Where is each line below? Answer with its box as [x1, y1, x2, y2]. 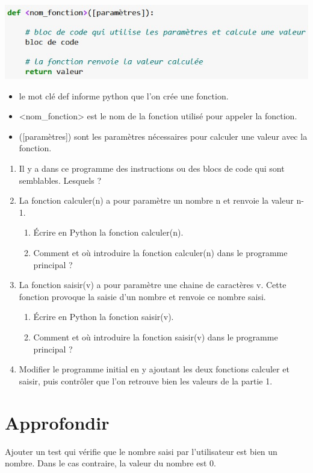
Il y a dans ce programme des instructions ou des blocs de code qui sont [19, 162, 285, 175]
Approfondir [5, 410, 110, 434]
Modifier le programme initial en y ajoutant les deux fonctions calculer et [19, 363, 290, 375]
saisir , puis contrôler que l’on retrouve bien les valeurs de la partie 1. [19, 374, 273, 387]
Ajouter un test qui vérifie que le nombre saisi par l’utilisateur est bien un [5, 445, 277, 457]
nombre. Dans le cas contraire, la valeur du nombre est [5, 457, 207, 469]
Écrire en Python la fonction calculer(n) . [33, 226, 184, 239]
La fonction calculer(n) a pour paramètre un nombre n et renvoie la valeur [19, 194, 294, 207]
